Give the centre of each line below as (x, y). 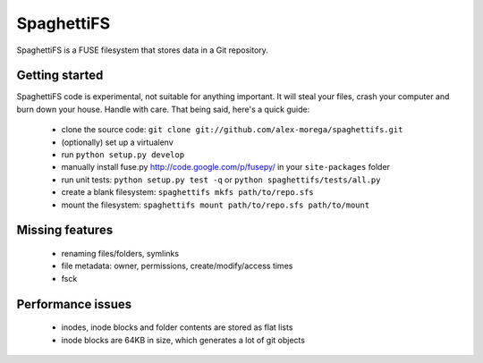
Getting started (60, 76)
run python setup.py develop (123, 155)
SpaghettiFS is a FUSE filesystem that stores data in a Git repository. (142, 50)
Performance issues (74, 304)
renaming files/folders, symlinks (120, 253)
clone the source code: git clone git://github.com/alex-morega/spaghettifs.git (232, 130)
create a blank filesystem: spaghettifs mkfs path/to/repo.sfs (188, 192)
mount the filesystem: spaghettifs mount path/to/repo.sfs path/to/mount (216, 205)
